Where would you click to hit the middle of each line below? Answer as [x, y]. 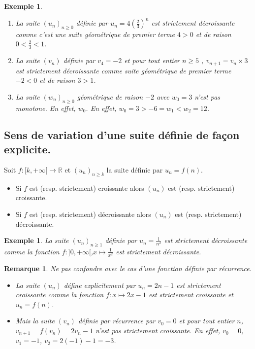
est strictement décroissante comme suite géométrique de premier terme [123, 70]
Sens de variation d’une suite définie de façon [122, 134]
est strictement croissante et [191, 295]
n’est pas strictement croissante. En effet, [158, 331]
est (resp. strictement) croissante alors [87, 188]
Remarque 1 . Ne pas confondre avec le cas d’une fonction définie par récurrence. [128, 268]
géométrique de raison [110, 96]
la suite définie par [135, 169]
